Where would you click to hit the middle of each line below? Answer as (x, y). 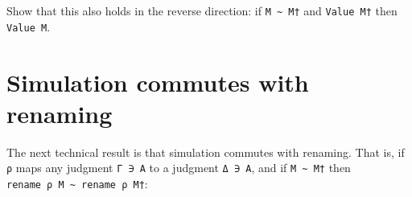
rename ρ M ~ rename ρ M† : (77, 183)
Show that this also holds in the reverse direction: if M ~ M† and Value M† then (202, 10)
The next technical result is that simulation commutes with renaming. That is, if (206, 152)
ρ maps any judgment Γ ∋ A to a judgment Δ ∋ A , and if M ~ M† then (179, 168)
